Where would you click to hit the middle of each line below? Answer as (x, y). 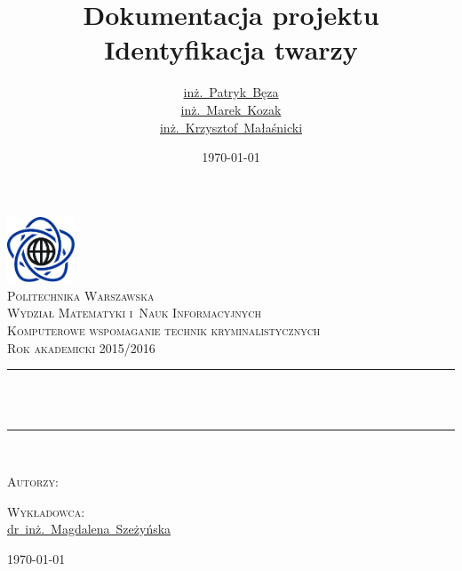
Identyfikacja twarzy (231, 49)
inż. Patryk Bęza (231, 92)
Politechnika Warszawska (81, 295)
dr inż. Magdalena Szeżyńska (89, 529)
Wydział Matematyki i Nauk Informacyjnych (134, 313)
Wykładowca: (46, 511)
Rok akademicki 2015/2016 (81, 347)
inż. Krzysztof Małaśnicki (231, 127)
